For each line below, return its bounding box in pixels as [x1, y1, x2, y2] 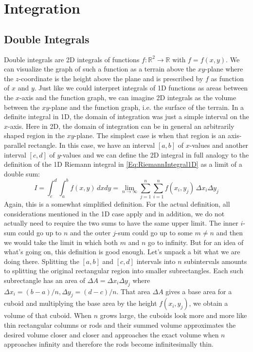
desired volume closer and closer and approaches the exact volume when [4, 329, 219, 339]
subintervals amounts [184, 256, 247, 266]
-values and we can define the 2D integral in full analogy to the [60, 149, 249, 159]
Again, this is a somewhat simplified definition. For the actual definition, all [4, 199, 230, 209]
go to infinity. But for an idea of [148, 237, 244, 247]
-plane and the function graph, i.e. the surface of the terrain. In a [49, 102, 244, 112]
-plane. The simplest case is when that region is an [74, 130, 226, 141]
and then [216, 227, 243, 237]
